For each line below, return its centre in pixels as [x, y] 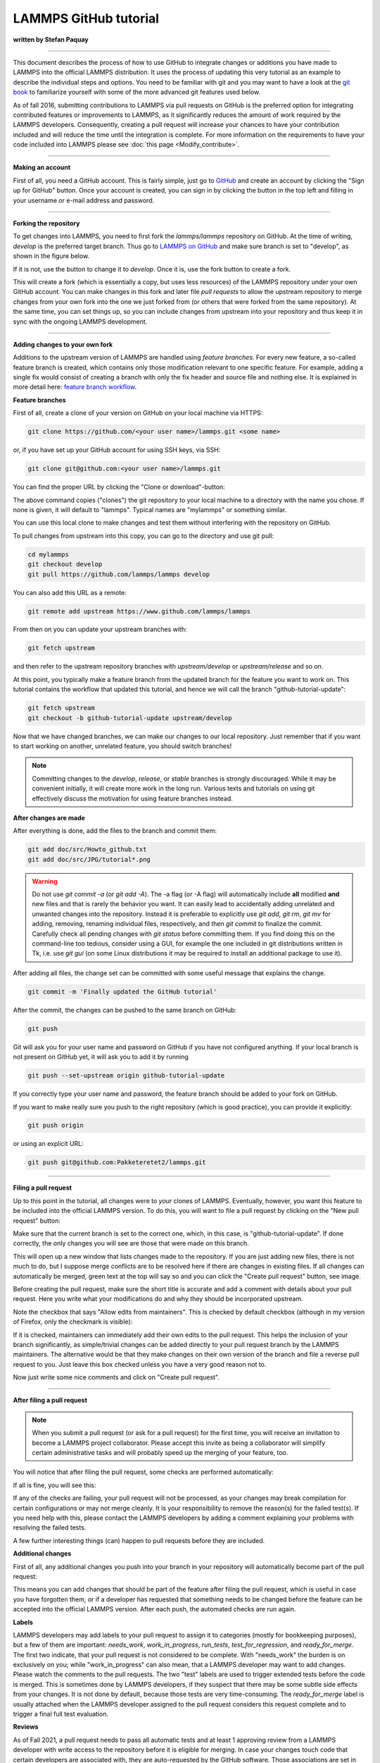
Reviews [26, 1727]
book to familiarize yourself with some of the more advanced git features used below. [137, 92]
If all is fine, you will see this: [55, 1485]
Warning [45, 881]
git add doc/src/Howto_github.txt [87, 849]
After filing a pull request [50, 1401]
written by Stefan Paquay [51, 39]
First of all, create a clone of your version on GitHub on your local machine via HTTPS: [138, 413]
